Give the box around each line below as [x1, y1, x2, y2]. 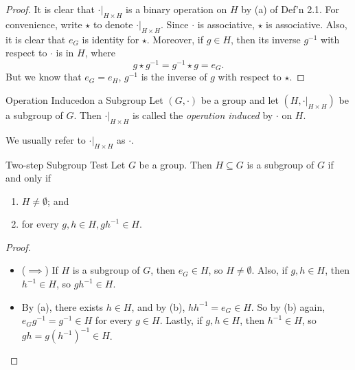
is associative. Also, [266, 17, 347, 31]
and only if [5, 171, 51, 185]
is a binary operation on [126, 2, 227, 16]
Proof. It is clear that [5, 2, 95, 16]
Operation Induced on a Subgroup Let [5, 92, 163, 107]
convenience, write [5, 17, 82, 31]
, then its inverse [231, 32, 301, 46]
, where [84, 45, 116, 60]
